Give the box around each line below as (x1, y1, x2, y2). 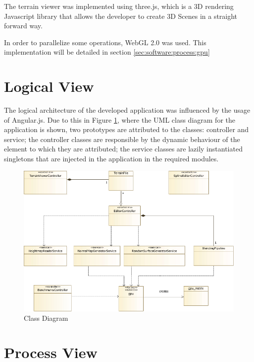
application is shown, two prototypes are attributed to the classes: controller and (4, 124, 249, 135)
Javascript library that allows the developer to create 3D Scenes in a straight (4, 10, 238, 21)
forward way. (4, 20, 43, 31)
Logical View (4, 76, 94, 96)
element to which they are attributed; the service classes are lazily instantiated (4, 144, 243, 154)
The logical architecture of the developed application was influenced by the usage (4, 105, 251, 115)
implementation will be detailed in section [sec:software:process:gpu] (4, 47, 210, 57)
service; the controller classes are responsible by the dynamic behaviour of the (4, 134, 240, 144)
